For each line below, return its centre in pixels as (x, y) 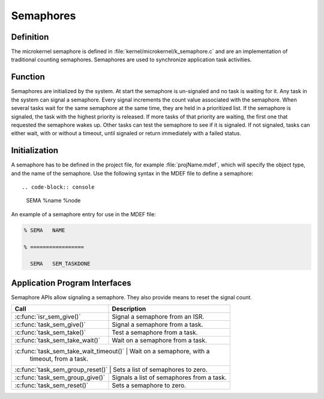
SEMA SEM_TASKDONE (60, 264)
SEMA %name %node (53, 201)
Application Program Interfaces (71, 283)
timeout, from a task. (59, 359)
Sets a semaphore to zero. (149, 386)
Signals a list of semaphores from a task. (169, 377)
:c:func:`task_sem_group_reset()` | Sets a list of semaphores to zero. (111, 370)
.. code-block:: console (58, 187)
